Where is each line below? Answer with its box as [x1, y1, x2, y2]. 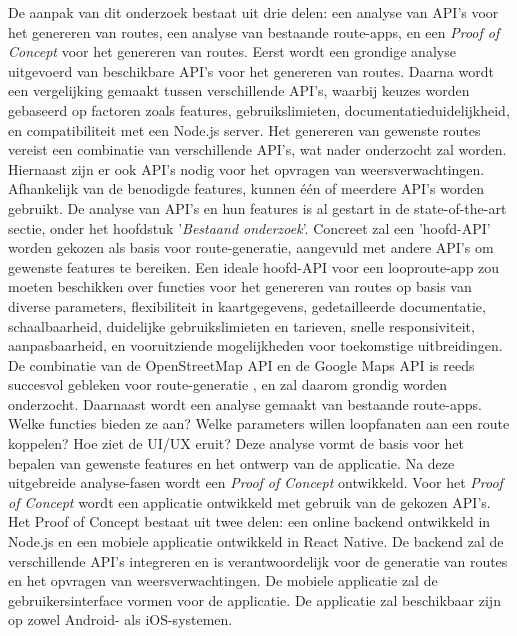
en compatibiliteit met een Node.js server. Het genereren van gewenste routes [8, 119, 481, 140]
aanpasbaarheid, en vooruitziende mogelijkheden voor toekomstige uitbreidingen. [8, 335, 503, 356]
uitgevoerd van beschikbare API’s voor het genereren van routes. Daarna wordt [8, 60, 494, 81]
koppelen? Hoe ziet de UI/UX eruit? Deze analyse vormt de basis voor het [8, 433, 464, 454]
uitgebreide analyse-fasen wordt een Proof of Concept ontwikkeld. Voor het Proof [8, 472, 503, 493]
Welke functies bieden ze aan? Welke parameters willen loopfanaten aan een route [8, 413, 510, 434]
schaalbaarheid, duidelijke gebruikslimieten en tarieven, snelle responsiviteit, [8, 315, 475, 336]
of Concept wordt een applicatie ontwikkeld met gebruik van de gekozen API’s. [8, 491, 491, 512]
